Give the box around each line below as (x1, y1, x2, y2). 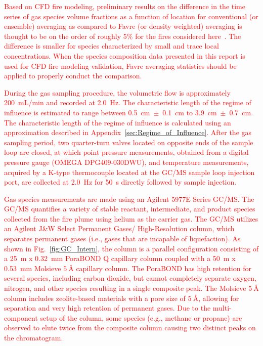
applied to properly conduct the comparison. (4, 70, 142, 81)
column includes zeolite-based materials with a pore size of (4, 292, 186, 303)
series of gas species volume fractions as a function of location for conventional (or (4, 11, 258, 21)
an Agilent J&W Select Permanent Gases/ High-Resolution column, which (4, 223, 235, 234)
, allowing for (198, 292, 239, 303)
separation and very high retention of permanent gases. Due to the (4, 302, 211, 313)
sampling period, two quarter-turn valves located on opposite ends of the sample (4, 137, 253, 147)
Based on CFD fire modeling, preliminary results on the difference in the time (4, 1, 245, 11)
